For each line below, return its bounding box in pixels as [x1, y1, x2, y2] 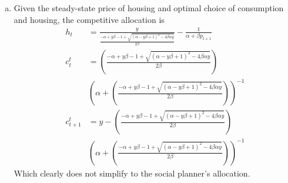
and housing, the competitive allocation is [14, 13, 165, 25]
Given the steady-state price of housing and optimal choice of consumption [14, 2, 284, 14]
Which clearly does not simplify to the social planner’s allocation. [14, 167, 250, 179]
